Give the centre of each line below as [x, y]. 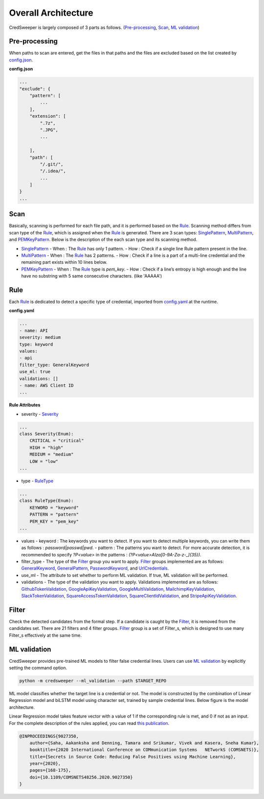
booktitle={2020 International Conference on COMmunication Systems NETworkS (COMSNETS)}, [144, 750]
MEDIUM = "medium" [52, 454]
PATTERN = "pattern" [54, 514]
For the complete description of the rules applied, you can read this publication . [89, 723]
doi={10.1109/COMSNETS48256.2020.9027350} [81, 777]
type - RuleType [37, 481]
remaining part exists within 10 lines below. [64, 262]
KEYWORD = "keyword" [54, 508]
